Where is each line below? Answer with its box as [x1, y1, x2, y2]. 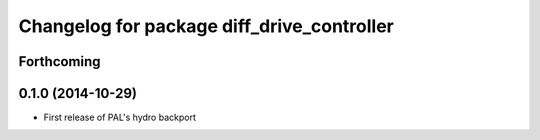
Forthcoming [18, 53, 101, 70]
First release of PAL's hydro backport [43, 111, 197, 124]
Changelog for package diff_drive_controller [18, 15, 395, 37]
